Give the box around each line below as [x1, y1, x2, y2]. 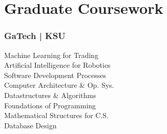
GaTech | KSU [4, 29, 66, 42]
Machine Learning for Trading [4, 49, 98, 60]
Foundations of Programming [4, 100, 96, 110]
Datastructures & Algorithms [4, 89, 96, 100]
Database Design [4, 120, 57, 130]
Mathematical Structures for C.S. [4, 110, 109, 121]
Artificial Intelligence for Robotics [4, 60, 111, 70]
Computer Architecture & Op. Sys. [4, 80, 114, 90]
